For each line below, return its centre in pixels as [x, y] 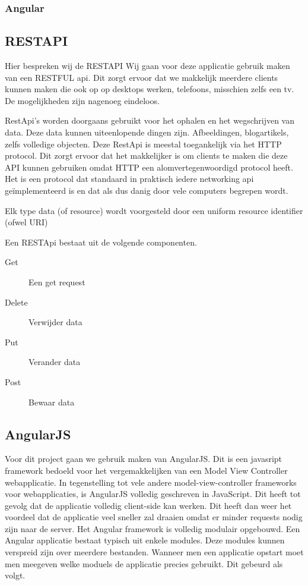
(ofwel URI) [26, 222]
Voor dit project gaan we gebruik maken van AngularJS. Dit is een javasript [144, 459]
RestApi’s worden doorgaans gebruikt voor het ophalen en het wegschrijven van [150, 120]
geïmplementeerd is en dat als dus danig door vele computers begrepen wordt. [147, 190]
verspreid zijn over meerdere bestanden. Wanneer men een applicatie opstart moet [154, 552]
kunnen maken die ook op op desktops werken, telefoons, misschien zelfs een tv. [150, 89]
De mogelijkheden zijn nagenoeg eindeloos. [82, 100]
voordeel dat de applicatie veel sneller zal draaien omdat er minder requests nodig [154, 517]
